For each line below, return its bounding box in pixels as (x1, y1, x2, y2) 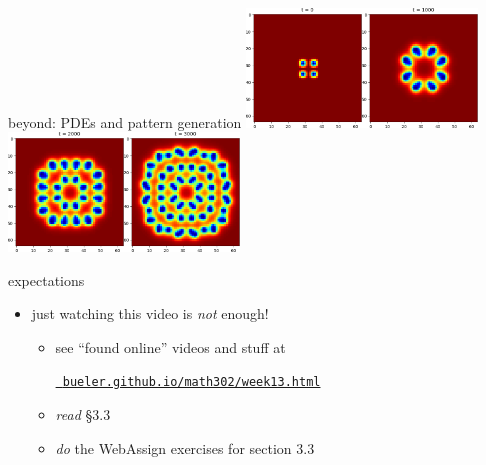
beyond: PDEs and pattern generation (8, 111, 242, 132)
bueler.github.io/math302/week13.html (62, 375, 321, 390)
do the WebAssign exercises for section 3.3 (55, 437, 315, 458)
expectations (8, 269, 85, 290)
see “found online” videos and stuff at (55, 336, 286, 357)
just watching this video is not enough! (31, 303, 269, 324)
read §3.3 (55, 404, 111, 424)
